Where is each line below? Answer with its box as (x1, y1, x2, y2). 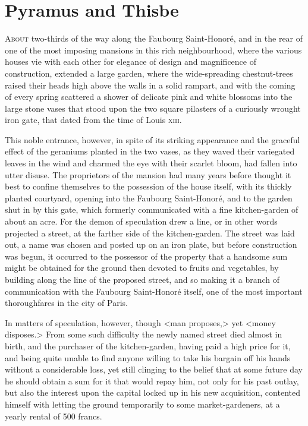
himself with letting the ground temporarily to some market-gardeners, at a (5, 397, 280, 410)
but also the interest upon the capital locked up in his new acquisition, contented (5, 386, 300, 399)
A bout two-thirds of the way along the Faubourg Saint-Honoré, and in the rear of (5, 32, 303, 45)
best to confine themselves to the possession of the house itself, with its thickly (5, 180, 292, 193)
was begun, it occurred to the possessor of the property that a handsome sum (5, 250, 288, 262)
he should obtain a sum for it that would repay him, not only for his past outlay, (5, 374, 299, 387)
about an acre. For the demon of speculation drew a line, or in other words (5, 215, 278, 228)
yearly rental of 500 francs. (5, 409, 102, 422)
